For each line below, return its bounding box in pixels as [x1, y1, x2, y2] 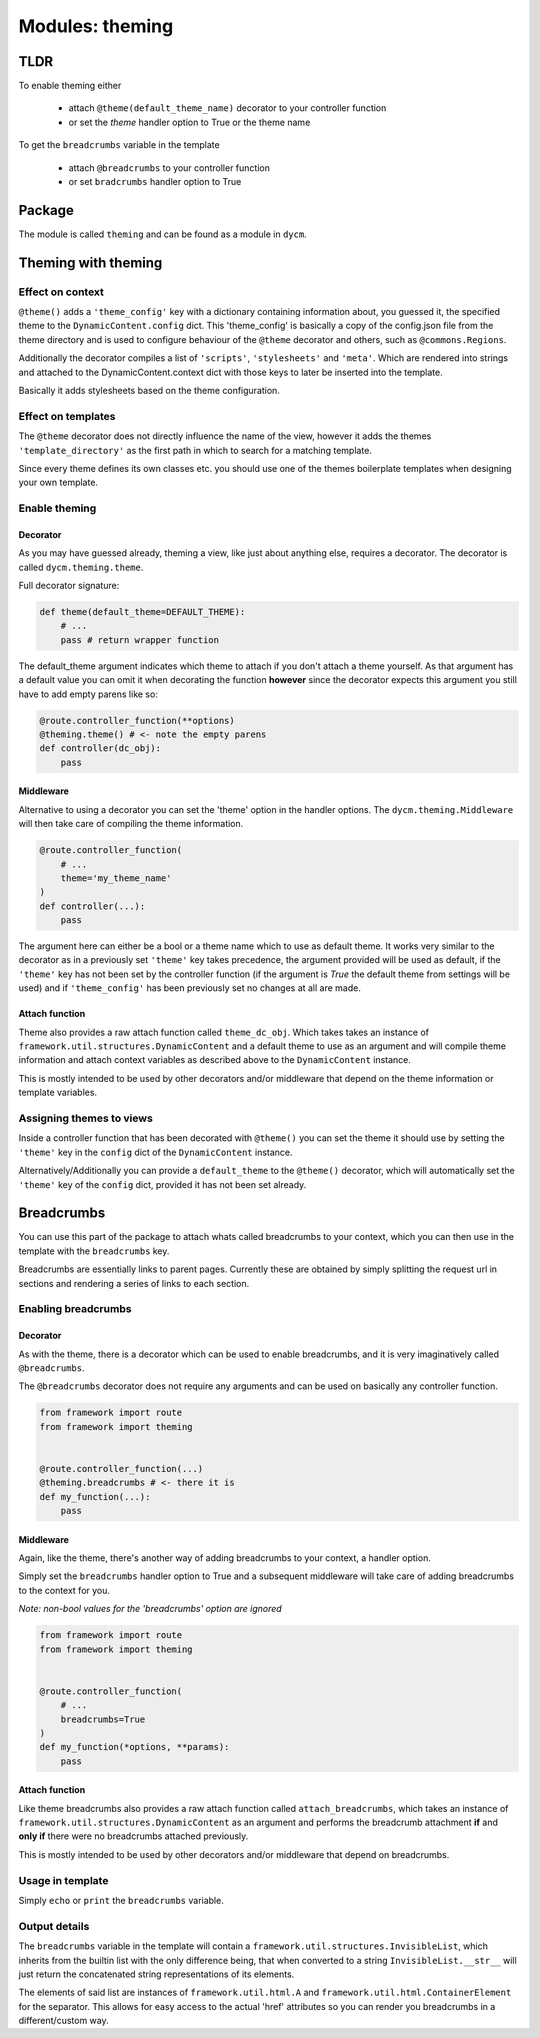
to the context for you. [18, 1584, 110, 1596]
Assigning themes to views [18, 1111, 154, 1125]
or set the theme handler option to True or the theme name [68, 116, 311, 128]
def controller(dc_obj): [39, 743, 162, 754]
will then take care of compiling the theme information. [18, 818, 244, 830]
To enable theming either [18, 80, 122, 92]
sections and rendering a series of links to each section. [18, 1277, 250, 1289]
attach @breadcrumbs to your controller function [68, 161, 270, 174]
